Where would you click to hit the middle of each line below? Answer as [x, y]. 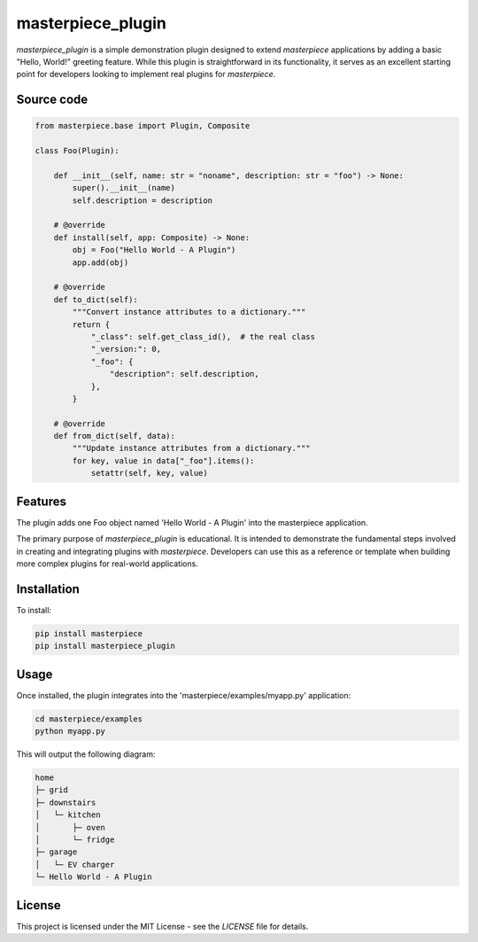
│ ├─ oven [70, 827]
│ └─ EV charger [75, 864]
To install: [34, 610]
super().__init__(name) [124, 188]
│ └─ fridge [75, 840]
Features [41, 501]
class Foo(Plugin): [77, 151]
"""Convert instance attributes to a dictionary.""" [189, 312]
